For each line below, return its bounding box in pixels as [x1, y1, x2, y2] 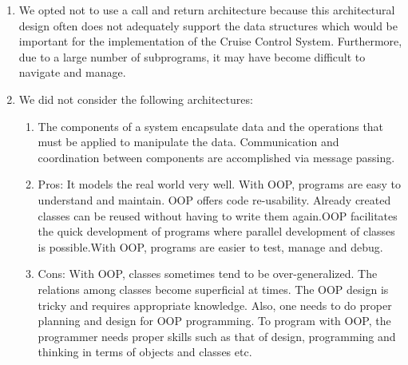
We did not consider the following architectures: [18, 90, 253, 107]
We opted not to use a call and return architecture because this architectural [18, 2, 395, 18]
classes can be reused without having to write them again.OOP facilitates [38, 207, 398, 224]
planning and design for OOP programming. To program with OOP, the [38, 312, 391, 329]
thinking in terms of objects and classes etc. [38, 343, 252, 360]
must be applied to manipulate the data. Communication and [38, 133, 339, 150]
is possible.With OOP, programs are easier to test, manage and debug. [38, 238, 383, 255]
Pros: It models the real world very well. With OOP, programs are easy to [38, 176, 401, 192]
